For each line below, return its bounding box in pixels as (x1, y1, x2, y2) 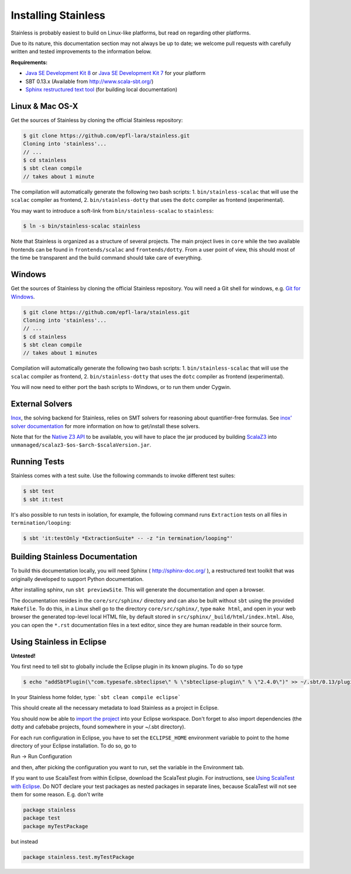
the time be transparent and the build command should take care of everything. (11, 254, 202, 261)
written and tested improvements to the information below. (11, 48, 152, 55)
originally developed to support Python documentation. (11, 575, 144, 582)
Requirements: (11, 59, 48, 66)
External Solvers (11, 399, 73, 409)
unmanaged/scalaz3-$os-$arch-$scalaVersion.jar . (11, 442, 152, 449)
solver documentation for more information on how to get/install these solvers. (11, 422, 200, 429)
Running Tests (11, 457, 64, 467)
